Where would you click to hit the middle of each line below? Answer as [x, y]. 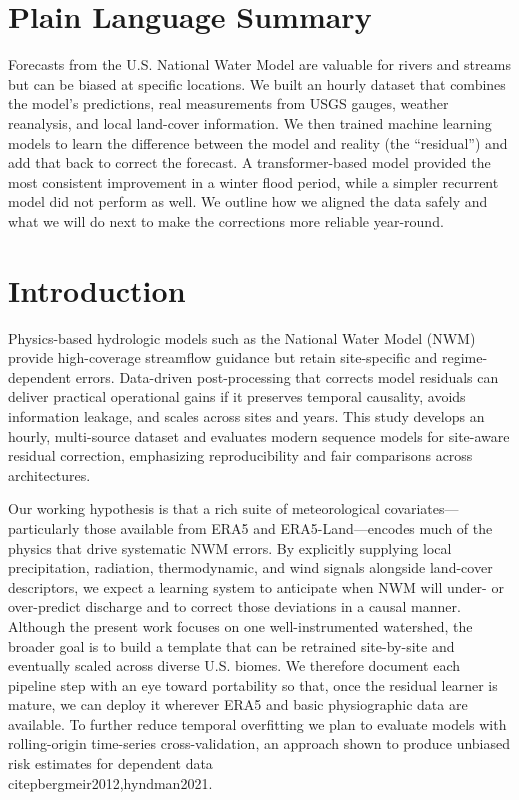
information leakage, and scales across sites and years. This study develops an [246, 415]
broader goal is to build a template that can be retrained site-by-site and [231, 645]
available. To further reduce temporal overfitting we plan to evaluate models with [257, 723]
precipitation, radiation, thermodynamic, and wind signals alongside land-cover [250, 567]
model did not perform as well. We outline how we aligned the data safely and [248, 201]
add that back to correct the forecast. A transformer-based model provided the [249, 162]
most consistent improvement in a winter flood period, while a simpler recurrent [253, 181]
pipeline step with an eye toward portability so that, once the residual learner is [253, 684]
